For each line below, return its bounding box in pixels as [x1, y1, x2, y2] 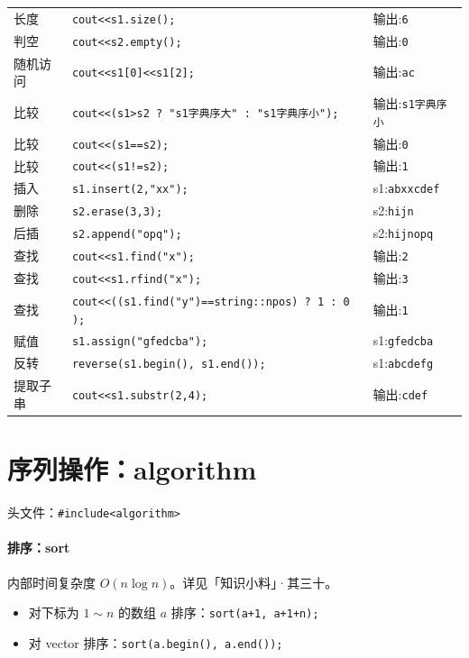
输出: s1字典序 [372, 94, 447, 112]
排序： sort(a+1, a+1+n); [170, 603, 319, 622]
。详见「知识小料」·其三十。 [170, 572, 338, 591]
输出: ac [372, 62, 415, 81]
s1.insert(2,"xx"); [71, 183, 189, 196]
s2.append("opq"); [71, 228, 182, 242]
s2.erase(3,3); [71, 206, 163, 219]
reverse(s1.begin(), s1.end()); [71, 358, 266, 371]
